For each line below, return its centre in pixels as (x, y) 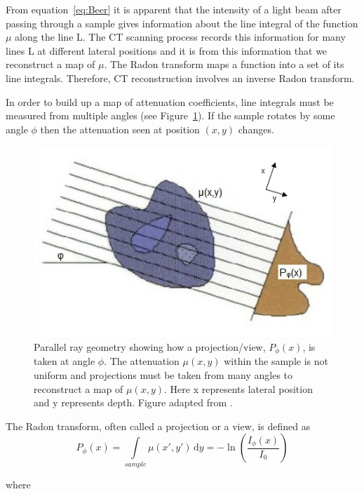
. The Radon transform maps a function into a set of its (224, 64)
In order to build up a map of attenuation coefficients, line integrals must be (170, 101)
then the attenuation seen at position (120, 129)
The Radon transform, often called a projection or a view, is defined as (158, 426)
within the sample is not (276, 361)
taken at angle (65, 361)
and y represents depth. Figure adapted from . (133, 402)
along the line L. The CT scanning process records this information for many (180, 37)
